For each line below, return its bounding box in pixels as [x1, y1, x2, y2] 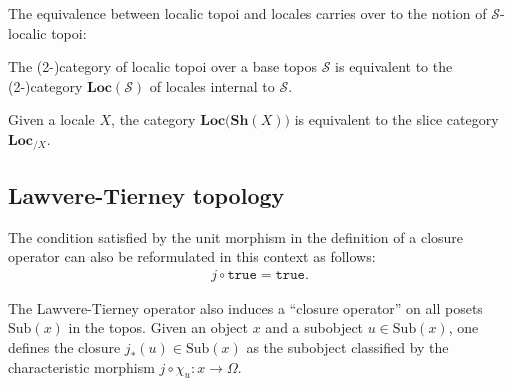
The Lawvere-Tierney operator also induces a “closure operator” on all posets [8, 297, 483, 318]
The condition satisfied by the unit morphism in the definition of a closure [8, 226, 464, 247]
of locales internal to [149, 75, 275, 96]
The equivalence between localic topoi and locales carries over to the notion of [8, 3, 487, 23]
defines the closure [8, 337, 121, 358]
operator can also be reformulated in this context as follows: [8, 246, 376, 267]
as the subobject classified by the [246, 337, 449, 358]
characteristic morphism [8, 356, 155, 377]
